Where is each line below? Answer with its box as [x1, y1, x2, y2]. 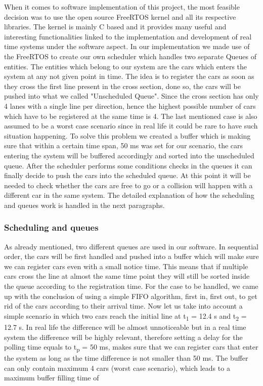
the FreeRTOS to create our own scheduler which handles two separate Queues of [4, 51, 257, 61]
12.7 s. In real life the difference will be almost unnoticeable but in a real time [4, 321, 246, 332]
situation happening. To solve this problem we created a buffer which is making [4, 130, 251, 141]
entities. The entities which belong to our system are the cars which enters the [4, 61, 247, 71]
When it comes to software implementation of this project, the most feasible [4, 2, 240, 12]
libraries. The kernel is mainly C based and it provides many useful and [4, 21, 227, 32]
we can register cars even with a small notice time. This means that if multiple [4, 261, 248, 271]
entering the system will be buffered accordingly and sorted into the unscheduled [4, 150, 254, 160]
